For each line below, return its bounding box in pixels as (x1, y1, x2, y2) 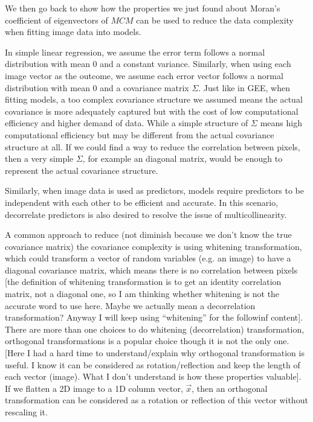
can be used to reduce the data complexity (136, 13, 294, 26)
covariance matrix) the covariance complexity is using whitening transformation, (5, 240, 302, 252)
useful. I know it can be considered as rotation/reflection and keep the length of (5, 358, 300, 371)
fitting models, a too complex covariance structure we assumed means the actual (5, 93, 303, 106)
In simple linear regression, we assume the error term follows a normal (5, 45, 265, 58)
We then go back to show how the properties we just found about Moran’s (5, 2, 280, 14)
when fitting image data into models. (5, 25, 141, 38)
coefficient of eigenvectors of (5, 13, 108, 26)
